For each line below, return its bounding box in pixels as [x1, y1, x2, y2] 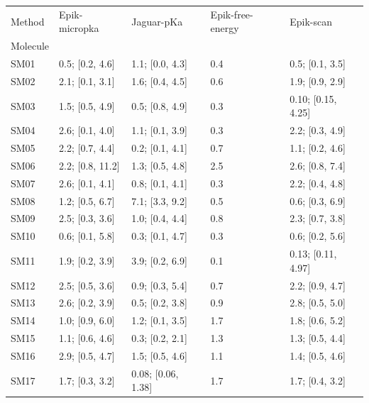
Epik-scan [290, 13, 333, 28]
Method [11, 13, 45, 28]
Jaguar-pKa [131, 13, 183, 28]
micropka [59, 21, 99, 35]
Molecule [11, 38, 50, 53]
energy [210, 21, 239, 35]
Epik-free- [210, 6, 253, 21]
